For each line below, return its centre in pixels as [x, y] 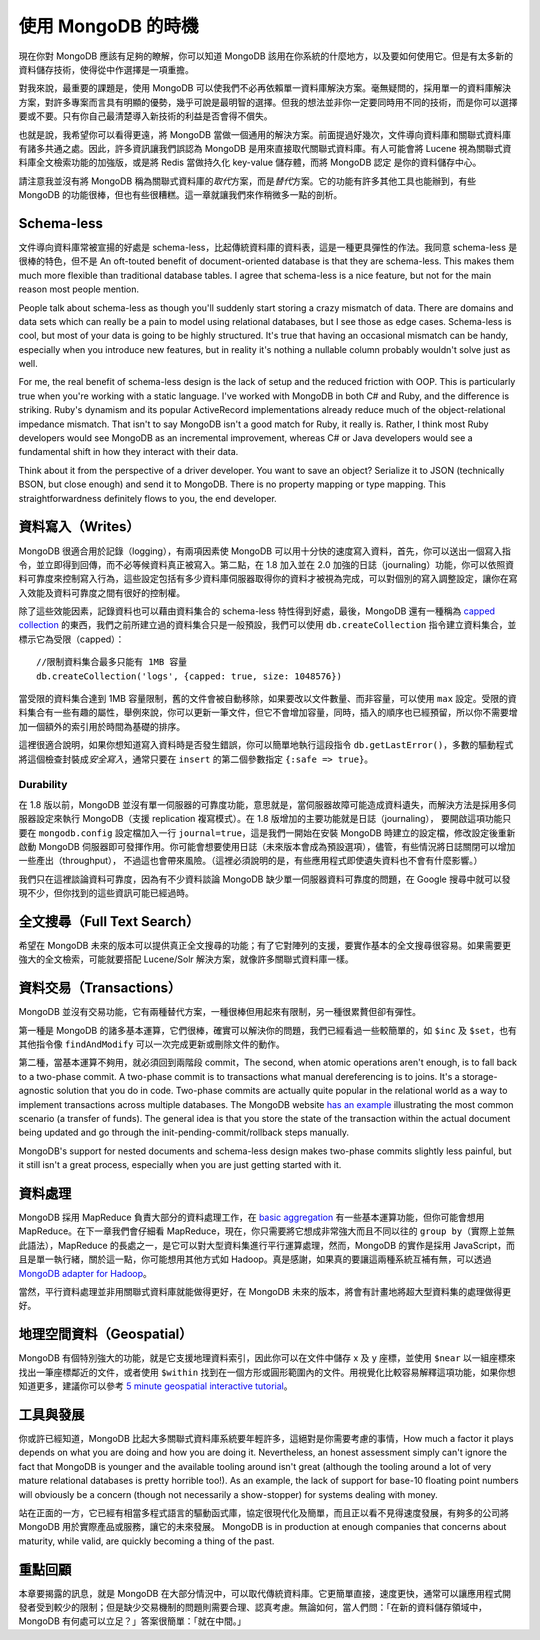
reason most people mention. [79, 289]
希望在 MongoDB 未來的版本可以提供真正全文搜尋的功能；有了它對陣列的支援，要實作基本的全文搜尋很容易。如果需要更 [265, 945]
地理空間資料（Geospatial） [105, 1334]
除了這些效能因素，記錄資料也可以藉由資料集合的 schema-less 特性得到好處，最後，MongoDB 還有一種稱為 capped [256, 611]
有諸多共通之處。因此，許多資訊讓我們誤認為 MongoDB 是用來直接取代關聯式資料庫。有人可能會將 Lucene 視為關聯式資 [265, 148]
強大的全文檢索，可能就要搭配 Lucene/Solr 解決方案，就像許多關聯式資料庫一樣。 [186, 959]
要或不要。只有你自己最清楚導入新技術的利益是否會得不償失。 [145, 116]
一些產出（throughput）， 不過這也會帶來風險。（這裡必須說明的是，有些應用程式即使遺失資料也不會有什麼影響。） [250, 861]
